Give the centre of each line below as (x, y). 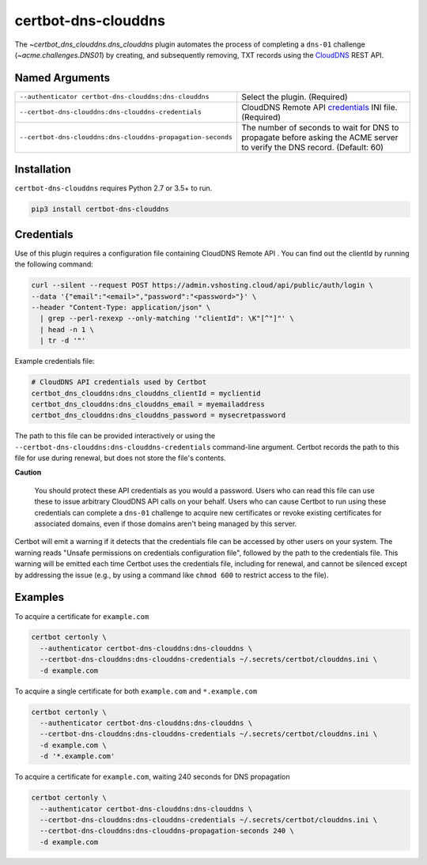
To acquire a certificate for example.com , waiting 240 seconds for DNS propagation (152, 777)
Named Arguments (62, 78)
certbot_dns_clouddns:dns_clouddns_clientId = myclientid (146, 393)
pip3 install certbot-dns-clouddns (100, 209)
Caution (28, 472)
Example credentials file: (55, 361)
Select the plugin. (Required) (295, 96)
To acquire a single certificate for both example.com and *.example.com (136, 691)
